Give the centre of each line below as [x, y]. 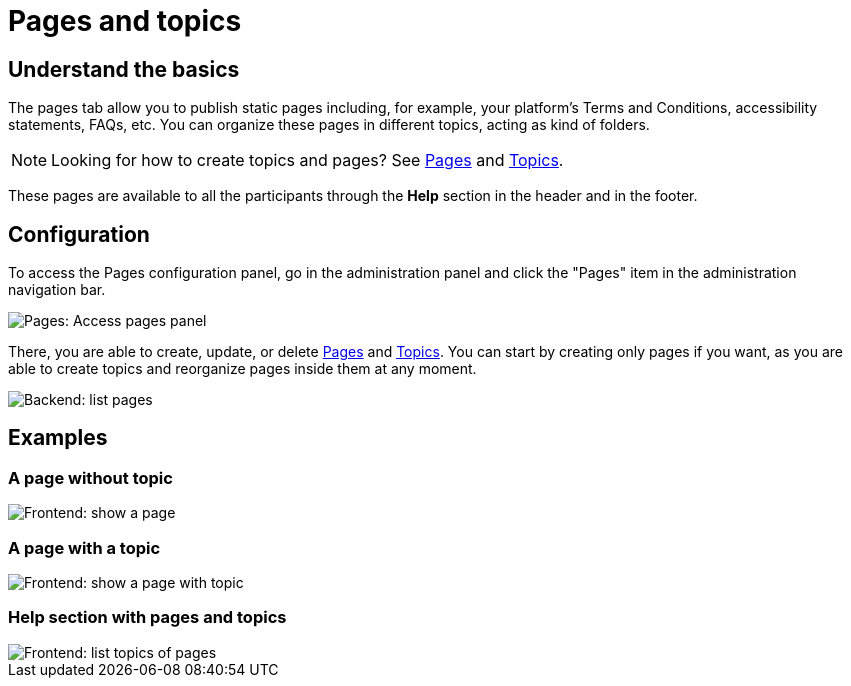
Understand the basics [124, 69]
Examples [58, 438]
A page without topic [90, 477]
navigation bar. [57, 290]
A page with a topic [84, 547]
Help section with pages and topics [147, 617]
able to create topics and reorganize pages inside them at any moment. [242, 369]
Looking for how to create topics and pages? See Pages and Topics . [307, 160]
